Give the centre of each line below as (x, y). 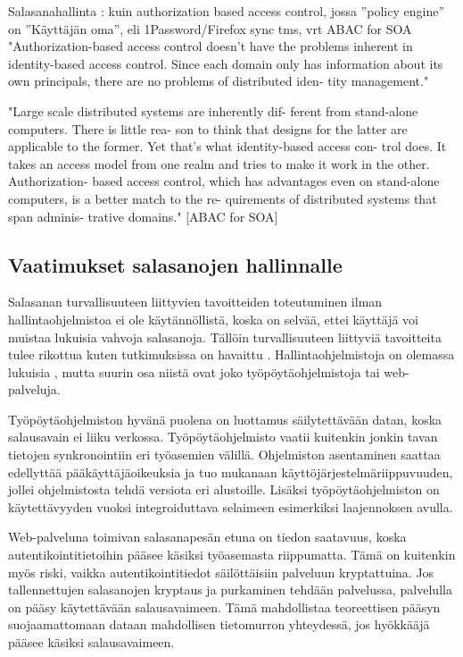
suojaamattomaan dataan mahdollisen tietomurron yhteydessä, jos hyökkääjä (219, 624)
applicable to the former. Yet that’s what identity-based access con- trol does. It (227, 146)
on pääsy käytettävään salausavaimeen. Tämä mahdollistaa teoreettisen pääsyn (224, 606)
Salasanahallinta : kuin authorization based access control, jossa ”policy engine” (227, 11)
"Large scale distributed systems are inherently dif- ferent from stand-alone (213, 110)
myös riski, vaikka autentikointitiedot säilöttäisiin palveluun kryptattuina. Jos (221, 572)
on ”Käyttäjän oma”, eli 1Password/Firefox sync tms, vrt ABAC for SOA (210, 28)
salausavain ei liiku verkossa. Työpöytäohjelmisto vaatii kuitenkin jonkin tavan (223, 437)
